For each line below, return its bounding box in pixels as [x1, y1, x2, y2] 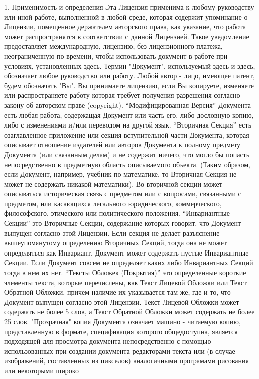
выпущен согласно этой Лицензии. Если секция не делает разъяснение [4, 227, 220, 238]
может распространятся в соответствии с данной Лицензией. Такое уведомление [4, 31, 249, 41]
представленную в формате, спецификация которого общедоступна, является [4, 326, 238, 336]
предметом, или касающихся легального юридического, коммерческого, [4, 198, 222, 208]
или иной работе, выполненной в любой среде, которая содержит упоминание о [4, 11, 248, 22]
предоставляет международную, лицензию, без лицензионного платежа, [4, 41, 223, 51]
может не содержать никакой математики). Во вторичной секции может [4, 178, 222, 189]
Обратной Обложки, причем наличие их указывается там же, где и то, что [4, 287, 231, 297]
